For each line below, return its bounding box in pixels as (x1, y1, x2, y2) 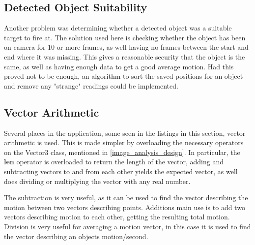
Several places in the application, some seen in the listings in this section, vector (4, 127, 246, 138)
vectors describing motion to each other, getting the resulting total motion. (4, 212, 230, 222)
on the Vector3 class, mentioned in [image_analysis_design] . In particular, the (4, 147, 240, 157)
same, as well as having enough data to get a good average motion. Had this (4, 61, 234, 71)
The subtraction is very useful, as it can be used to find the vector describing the (4, 192, 248, 203)
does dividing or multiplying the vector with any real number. (4, 176, 191, 186)
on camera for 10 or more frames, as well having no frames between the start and (4, 42, 249, 52)
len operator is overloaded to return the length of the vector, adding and (4, 156, 224, 167)
